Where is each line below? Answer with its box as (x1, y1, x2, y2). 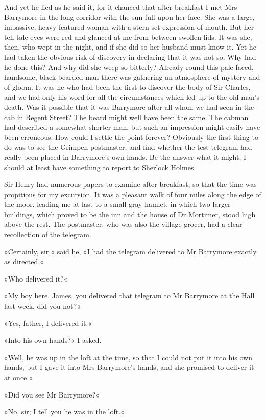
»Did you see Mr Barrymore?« (4, 389, 100, 400)
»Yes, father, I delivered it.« (4, 317, 92, 328)
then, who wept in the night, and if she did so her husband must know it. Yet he (4, 41, 256, 52)
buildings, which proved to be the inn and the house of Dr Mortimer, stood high (4, 208, 256, 219)
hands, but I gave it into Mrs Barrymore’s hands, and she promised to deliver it (4, 362, 254, 372)
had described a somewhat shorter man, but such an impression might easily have (4, 122, 260, 132)
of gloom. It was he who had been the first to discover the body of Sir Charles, (4, 81, 251, 92)
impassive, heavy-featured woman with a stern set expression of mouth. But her (4, 21, 254, 32)
